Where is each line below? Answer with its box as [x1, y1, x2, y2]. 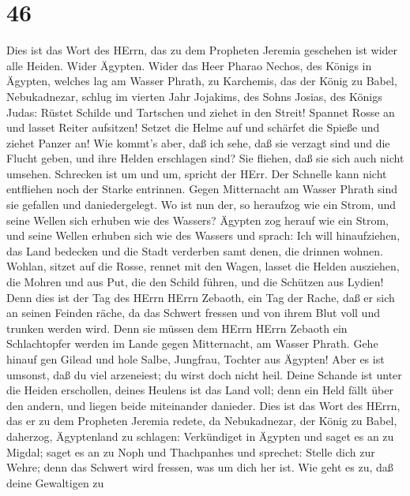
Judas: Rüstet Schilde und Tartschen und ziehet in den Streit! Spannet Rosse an [6, 103, 395, 120]
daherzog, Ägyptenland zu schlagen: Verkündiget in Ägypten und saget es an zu [6, 427, 394, 444]
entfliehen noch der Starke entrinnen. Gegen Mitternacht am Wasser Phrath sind [6, 181, 398, 197]
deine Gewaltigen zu [6, 474, 104, 490]
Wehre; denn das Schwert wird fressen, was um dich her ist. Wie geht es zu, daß [6, 459, 393, 475]
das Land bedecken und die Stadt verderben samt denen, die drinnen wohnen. [6, 242, 383, 259]
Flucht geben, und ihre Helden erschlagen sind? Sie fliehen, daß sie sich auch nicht [6, 150, 404, 166]
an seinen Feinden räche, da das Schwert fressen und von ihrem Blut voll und [6, 304, 380, 321]
